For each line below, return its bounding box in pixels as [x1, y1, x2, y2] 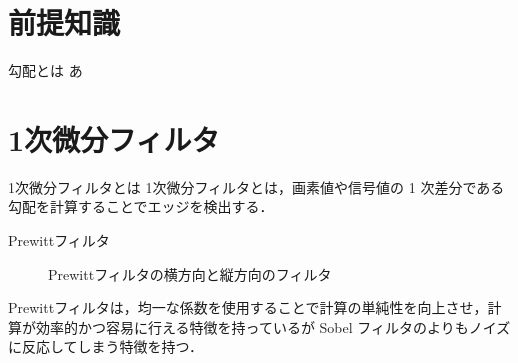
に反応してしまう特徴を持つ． [8, 336, 203, 357]
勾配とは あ [8, 60, 83, 81]
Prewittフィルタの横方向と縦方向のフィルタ [48, 263, 332, 284]
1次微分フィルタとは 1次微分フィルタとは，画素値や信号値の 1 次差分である [8, 176, 505, 197]
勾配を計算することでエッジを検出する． [8, 196, 274, 217]
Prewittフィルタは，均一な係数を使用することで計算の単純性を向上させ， [8, 297, 488, 318]
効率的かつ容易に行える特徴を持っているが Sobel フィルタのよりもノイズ [35, 316, 511, 337]
